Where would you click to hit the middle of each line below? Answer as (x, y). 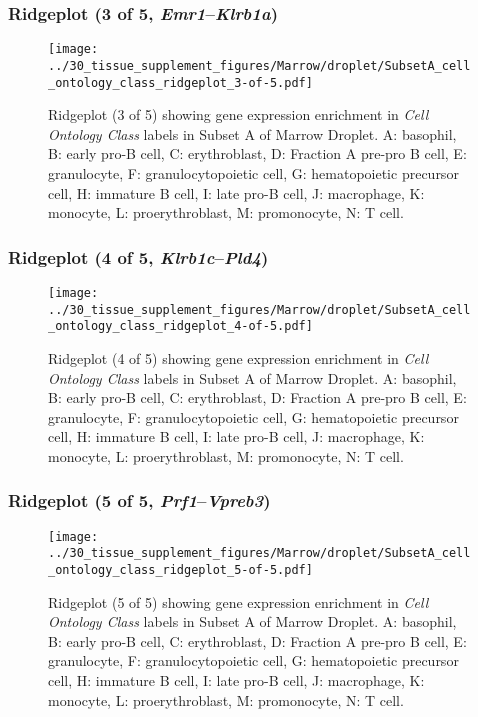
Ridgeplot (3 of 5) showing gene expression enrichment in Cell (238, 114)
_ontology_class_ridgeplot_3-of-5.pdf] (180, 82)
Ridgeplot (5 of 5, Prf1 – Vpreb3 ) (139, 500)
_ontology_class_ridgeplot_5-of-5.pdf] (180, 570)
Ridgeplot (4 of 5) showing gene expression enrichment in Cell (238, 357)
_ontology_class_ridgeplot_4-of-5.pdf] (180, 326)
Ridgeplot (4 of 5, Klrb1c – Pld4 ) (138, 256)
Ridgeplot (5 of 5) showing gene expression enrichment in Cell (238, 601)
